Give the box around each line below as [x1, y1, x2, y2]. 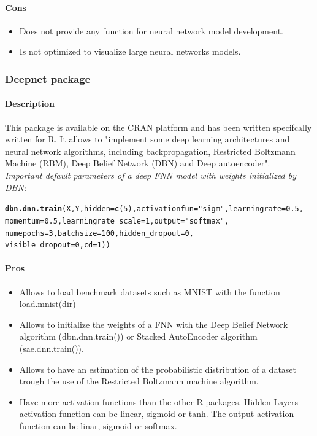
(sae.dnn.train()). [19, 341, 84, 354]
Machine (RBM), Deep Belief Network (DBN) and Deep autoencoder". [5, 157, 270, 169]
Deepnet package [5, 71, 91, 86]
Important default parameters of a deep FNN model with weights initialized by [5, 169, 296, 181]
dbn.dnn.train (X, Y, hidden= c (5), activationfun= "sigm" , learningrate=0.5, [5, 204, 304, 214]
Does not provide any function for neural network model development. [19, 24, 283, 37]
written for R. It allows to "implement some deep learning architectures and [5, 133, 290, 146]
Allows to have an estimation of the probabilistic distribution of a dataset [19, 362, 297, 375]
